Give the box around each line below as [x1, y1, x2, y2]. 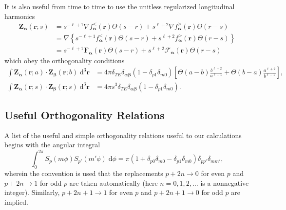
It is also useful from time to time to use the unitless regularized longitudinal [4, 1, 235, 11]
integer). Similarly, [4, 187, 60, 197]
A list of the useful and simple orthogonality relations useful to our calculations [4, 130, 242, 140]
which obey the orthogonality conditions [4, 55, 125, 65]
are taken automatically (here [69, 177, 158, 188]
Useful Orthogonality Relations [4, 107, 165, 122]
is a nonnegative [200, 177, 249, 188]
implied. [4, 196, 29, 207]
